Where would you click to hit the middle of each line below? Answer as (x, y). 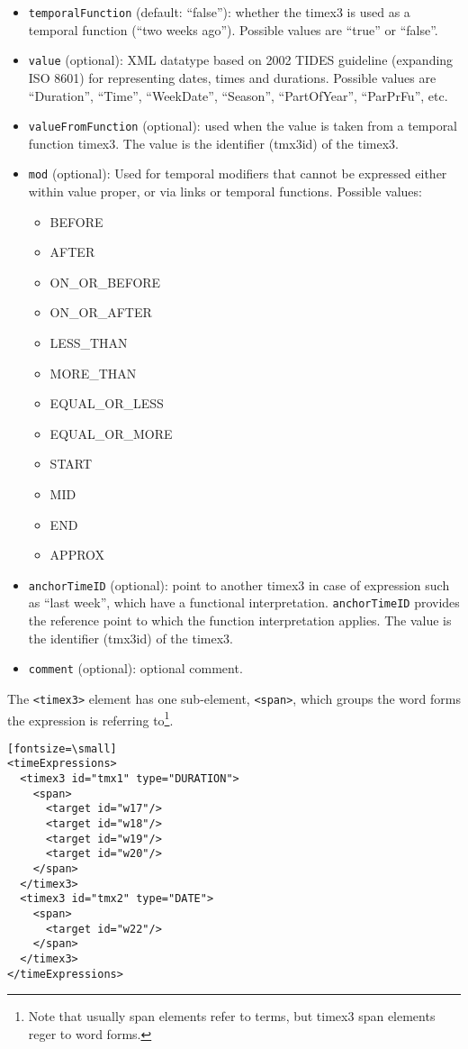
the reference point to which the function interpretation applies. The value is (240, 620)
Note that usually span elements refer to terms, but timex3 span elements (232, 1016)
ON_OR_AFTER (101, 312)
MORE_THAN (93, 373)
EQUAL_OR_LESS (107, 403)
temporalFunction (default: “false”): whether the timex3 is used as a (219, 12)
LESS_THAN (89, 342)
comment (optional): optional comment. (135, 668)
